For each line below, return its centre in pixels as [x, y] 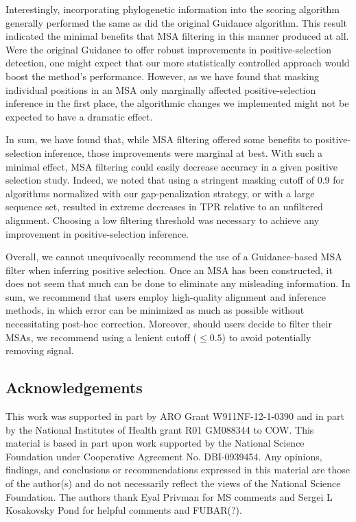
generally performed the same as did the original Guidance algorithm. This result [177, 22]
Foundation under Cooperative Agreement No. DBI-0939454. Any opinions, [164, 456]
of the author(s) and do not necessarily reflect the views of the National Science [173, 483]
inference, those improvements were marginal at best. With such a [183, 152]
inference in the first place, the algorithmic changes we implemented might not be [177, 103]
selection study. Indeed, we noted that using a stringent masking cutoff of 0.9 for [175, 180]
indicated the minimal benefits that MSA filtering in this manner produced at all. [177, 36]
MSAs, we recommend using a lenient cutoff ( [101, 337]
